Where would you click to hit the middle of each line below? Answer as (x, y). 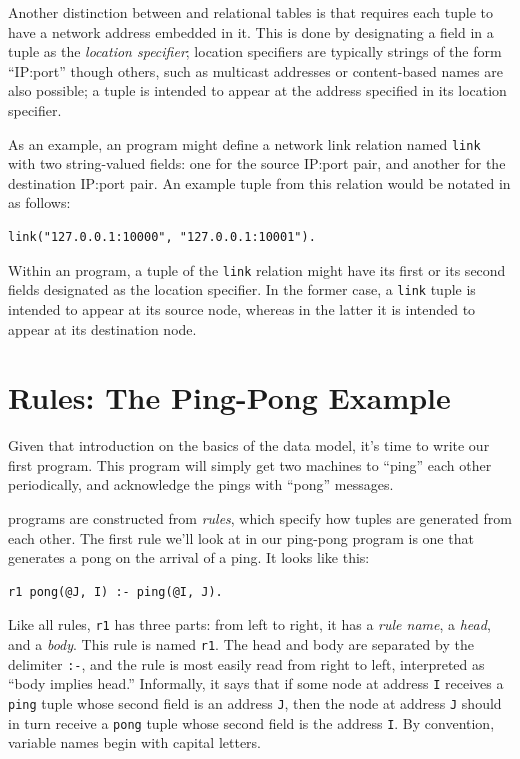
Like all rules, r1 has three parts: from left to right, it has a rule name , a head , (249, 624)
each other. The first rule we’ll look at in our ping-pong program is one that (241, 537)
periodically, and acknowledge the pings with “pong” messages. (201, 484)
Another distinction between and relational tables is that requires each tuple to (251, 12)
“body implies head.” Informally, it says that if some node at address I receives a (256, 683)
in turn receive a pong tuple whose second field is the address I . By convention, (251, 722)
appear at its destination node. (102, 328)
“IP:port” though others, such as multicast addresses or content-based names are (255, 70)
